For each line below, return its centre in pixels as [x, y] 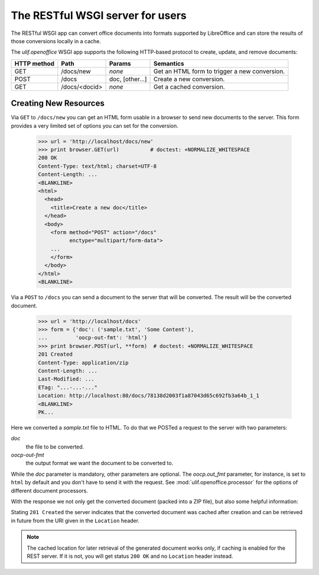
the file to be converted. [55, 447]
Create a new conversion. [189, 79]
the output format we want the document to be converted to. [100, 463]
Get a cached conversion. [189, 87]
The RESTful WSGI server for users [99, 15]
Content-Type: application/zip [84, 363]
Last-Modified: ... [66, 379]
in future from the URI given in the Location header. [75, 521]
